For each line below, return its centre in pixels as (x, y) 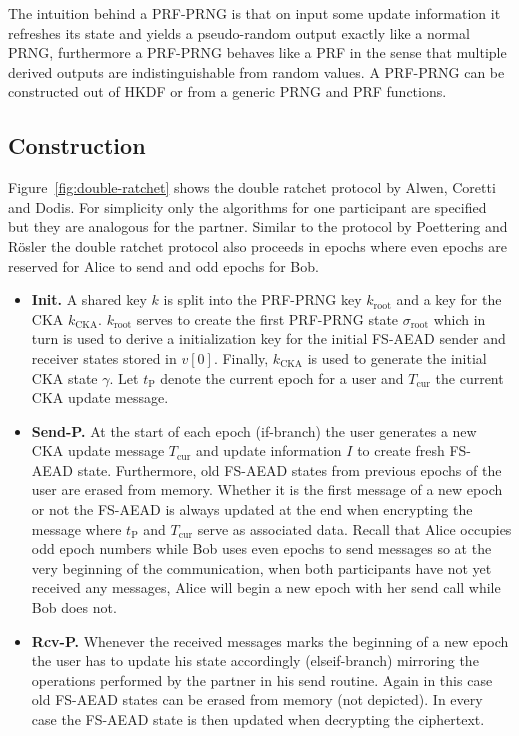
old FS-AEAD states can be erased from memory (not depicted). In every (257, 699)
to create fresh (401, 450)
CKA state (64, 377)
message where (76, 528)
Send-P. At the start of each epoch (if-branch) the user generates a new (254, 430)
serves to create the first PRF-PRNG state (267, 318)
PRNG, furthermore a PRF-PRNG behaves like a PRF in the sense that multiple (257, 52)
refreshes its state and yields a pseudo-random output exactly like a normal (239, 32)
